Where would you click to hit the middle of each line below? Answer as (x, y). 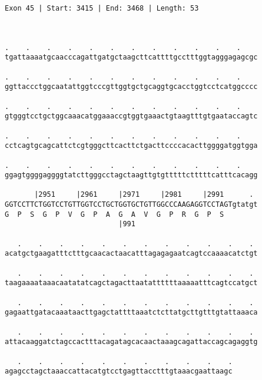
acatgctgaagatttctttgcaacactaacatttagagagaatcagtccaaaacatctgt (131, 254)
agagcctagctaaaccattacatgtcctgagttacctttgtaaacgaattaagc (119, 371)
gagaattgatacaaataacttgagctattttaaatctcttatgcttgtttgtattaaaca (131, 313)
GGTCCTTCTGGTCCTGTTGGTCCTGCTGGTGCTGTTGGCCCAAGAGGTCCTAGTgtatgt (131, 205)
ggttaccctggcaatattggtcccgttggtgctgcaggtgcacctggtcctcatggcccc (131, 87)
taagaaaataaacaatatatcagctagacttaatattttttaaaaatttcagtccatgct (131, 283)
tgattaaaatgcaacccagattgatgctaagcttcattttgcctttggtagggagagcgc (131, 57)
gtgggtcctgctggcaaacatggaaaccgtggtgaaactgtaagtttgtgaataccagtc (131, 116)
